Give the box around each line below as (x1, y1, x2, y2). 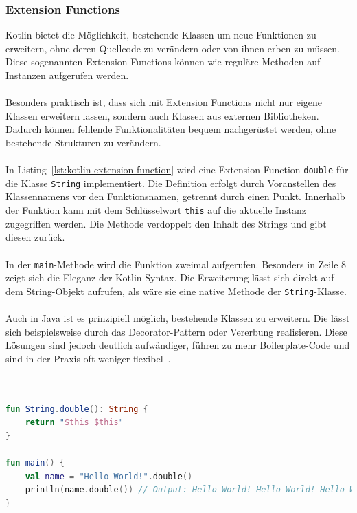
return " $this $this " (25, 417, 124, 428)
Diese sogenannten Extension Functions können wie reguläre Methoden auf (5, 54, 321, 69)
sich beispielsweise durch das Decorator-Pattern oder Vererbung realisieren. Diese (5, 324, 347, 338)
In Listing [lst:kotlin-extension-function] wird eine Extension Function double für (5, 162, 349, 177)
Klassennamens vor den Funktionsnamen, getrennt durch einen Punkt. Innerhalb (5, 189, 345, 204)
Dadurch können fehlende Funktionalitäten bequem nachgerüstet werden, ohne (5, 122, 336, 136)
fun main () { (5, 457, 65, 468)
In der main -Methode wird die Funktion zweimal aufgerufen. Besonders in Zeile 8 (5, 256, 347, 271)
